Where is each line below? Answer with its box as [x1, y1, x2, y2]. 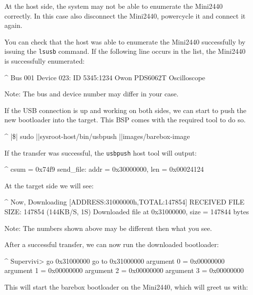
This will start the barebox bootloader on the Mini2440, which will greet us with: [4, 282, 248, 292]
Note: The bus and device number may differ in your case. [4, 89, 179, 99]
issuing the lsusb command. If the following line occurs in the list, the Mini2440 [4, 46, 246, 56]
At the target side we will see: [4, 180, 94, 190]
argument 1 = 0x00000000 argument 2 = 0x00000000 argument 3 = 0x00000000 [4, 265, 244, 275]
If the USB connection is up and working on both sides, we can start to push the [4, 105, 247, 115]
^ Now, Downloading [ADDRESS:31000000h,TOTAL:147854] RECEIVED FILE [4, 197, 245, 207]
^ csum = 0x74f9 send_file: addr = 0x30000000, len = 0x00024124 [4, 164, 204, 174]
